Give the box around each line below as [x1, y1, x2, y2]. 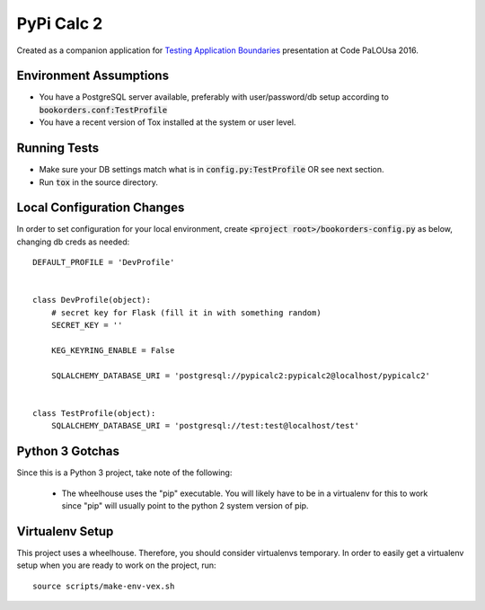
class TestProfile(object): [32, 408, 156, 418]
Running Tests [16, 140, 99, 156]
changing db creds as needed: [16, 236, 130, 247]
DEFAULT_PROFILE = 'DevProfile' [32, 257, 175, 268]
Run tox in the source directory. [39, 176, 159, 188]
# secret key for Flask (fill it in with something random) [50, 307, 322, 318]
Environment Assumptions [16, 68, 170, 84]
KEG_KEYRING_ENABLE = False [50, 345, 175, 355]
